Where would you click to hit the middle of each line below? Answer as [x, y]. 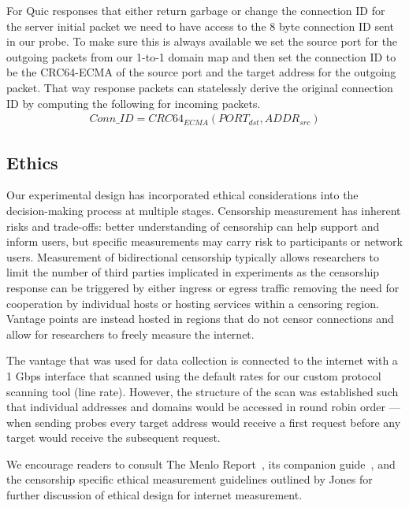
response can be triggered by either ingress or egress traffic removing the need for [203, 287]
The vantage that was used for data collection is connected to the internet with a [202, 360]
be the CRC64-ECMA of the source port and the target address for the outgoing [201, 72]
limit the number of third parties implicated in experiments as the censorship [193, 272]
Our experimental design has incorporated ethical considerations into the [182, 195]
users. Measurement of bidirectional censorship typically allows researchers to [193, 256]
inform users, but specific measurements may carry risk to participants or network [204, 241]
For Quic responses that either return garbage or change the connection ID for [196, 10]
